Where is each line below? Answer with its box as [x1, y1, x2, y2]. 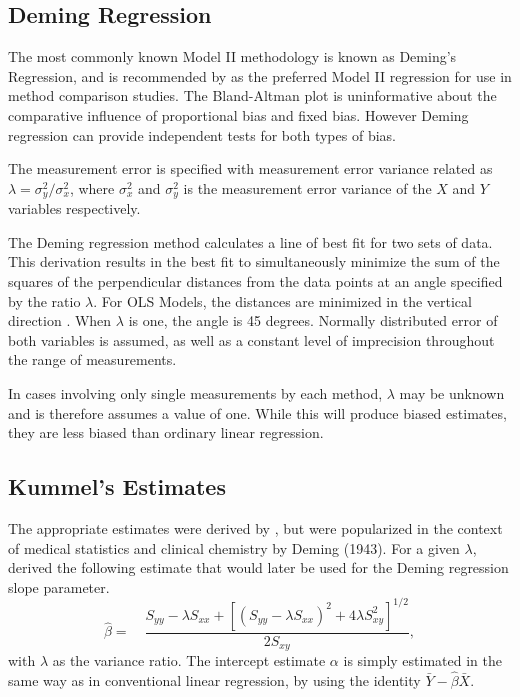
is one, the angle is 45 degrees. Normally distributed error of [128, 310, 498, 331]
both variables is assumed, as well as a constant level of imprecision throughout [8, 329, 495, 350]
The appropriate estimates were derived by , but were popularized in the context [8, 517, 503, 538]
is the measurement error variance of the [183, 177, 432, 198]
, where [69, 177, 115, 198]
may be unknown [399, 382, 505, 403]
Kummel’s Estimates [8, 471, 226, 502]
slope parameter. [8, 576, 110, 597]
